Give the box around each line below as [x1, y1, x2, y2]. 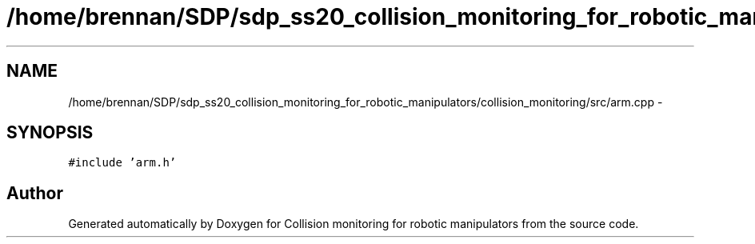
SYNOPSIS [6, 122, 94, 143]
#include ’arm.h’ [68, 156, 177, 170]
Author [6, 182, 63, 203]
